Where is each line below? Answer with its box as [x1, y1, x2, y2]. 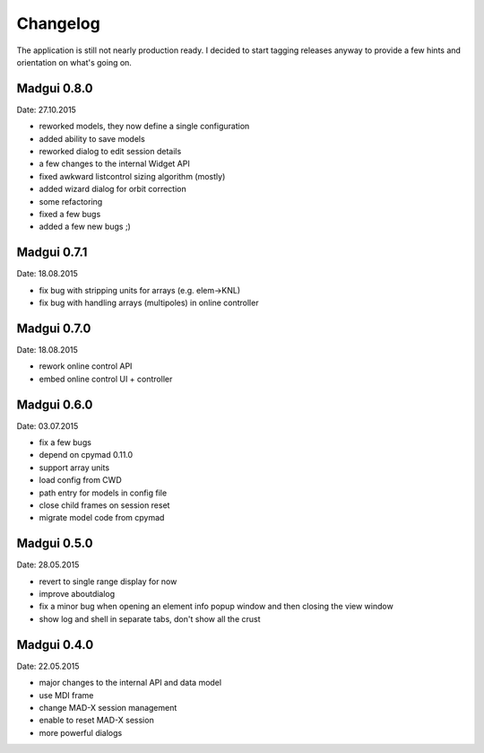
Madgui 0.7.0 [16, 320, 91, 336]
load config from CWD [39, 475, 122, 486]
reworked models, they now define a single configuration [39, 121, 250, 132]
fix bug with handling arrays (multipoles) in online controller [39, 297, 259, 309]
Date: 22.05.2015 [16, 661, 80, 671]
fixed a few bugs [39, 208, 101, 219]
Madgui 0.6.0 [16, 397, 93, 412]
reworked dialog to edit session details [39, 146, 182, 157]
